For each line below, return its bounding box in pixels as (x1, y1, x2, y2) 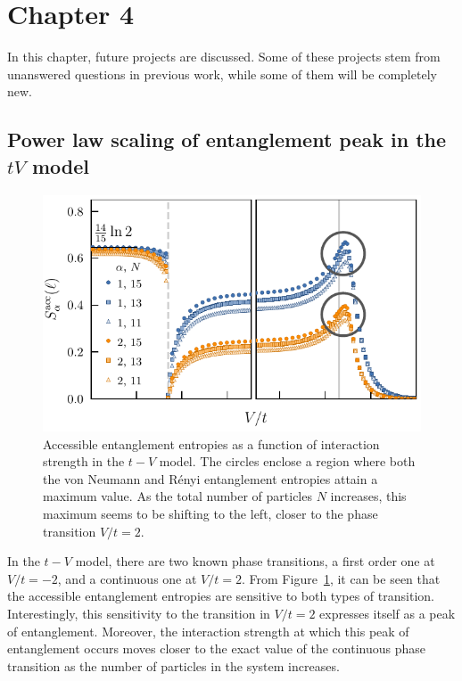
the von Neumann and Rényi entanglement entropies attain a (43, 469, 378, 488)
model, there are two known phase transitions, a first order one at (75, 552, 435, 570)
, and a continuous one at (57, 569, 197, 587)
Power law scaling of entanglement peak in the (7, 126, 447, 153)
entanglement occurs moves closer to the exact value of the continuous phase (7, 639, 425, 658)
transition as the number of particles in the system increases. (7, 656, 340, 675)
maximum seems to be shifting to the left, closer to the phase (43, 504, 378, 522)
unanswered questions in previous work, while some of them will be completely (7, 64, 437, 83)
